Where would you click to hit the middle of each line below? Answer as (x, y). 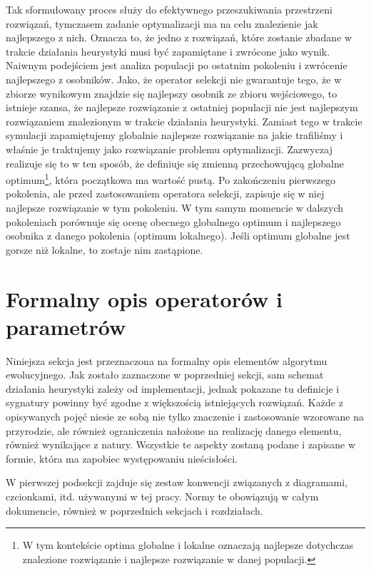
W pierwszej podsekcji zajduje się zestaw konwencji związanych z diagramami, (177, 482)
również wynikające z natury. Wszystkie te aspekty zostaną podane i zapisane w (181, 444)
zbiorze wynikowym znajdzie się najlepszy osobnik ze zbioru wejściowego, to (172, 93)
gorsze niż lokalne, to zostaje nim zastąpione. (105, 249)
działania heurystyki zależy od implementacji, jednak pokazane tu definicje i (173, 388)
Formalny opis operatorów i (144, 298)
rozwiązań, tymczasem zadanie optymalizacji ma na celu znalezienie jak (162, 23)
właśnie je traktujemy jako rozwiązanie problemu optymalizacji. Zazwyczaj (169, 149)
